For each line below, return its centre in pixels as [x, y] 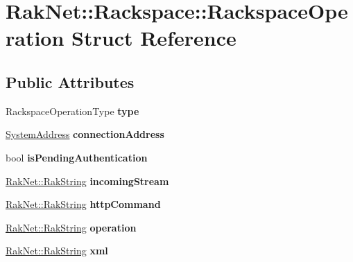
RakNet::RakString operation [71, 227]
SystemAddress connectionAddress [85, 134]
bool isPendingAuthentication [77, 157]
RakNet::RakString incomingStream [87, 181]
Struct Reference [154, 38]
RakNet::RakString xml [57, 251]
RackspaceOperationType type [72, 111]
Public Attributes [70, 81]
